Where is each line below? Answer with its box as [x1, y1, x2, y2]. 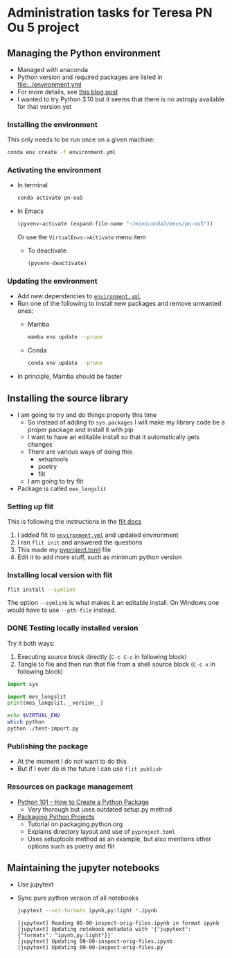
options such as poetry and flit [27, 841, 115, 850]
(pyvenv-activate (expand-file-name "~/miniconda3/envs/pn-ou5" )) [17, 221, 213, 228]
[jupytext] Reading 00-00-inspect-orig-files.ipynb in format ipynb [17, 920, 220, 927]
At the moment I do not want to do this [17, 758, 127, 766]
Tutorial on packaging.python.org [27, 820, 123, 828]
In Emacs [17, 207, 44, 216]
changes [27, 440, 53, 448]
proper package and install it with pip [27, 425, 134, 434]
